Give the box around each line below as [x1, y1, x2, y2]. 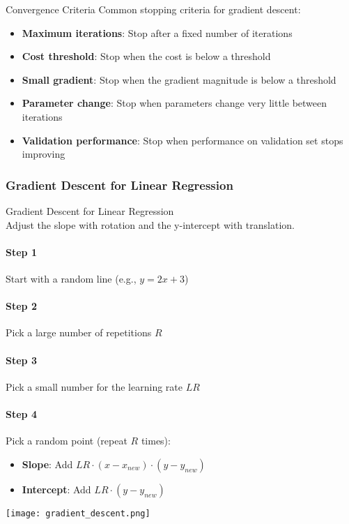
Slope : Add [22, 456, 73, 471]
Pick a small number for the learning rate [6, 379, 183, 394]
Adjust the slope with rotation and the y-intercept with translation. [6, 217, 295, 232]
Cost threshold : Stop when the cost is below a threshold [22, 49, 271, 63]
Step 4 [6, 406, 37, 421]
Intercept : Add [22, 481, 91, 496]
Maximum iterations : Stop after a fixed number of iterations [22, 25, 293, 40]
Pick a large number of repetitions [6, 325, 152, 340]
